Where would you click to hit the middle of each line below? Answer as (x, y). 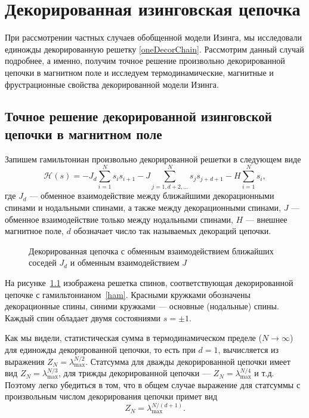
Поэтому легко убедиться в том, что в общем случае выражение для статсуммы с (153, 384)
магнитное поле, (34, 231)
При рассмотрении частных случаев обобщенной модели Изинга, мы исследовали (153, 37)
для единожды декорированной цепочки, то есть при (100, 349)
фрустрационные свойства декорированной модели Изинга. (112, 84)
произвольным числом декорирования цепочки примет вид (111, 396)
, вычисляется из (248, 349)
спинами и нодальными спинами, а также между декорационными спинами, (143, 207)
